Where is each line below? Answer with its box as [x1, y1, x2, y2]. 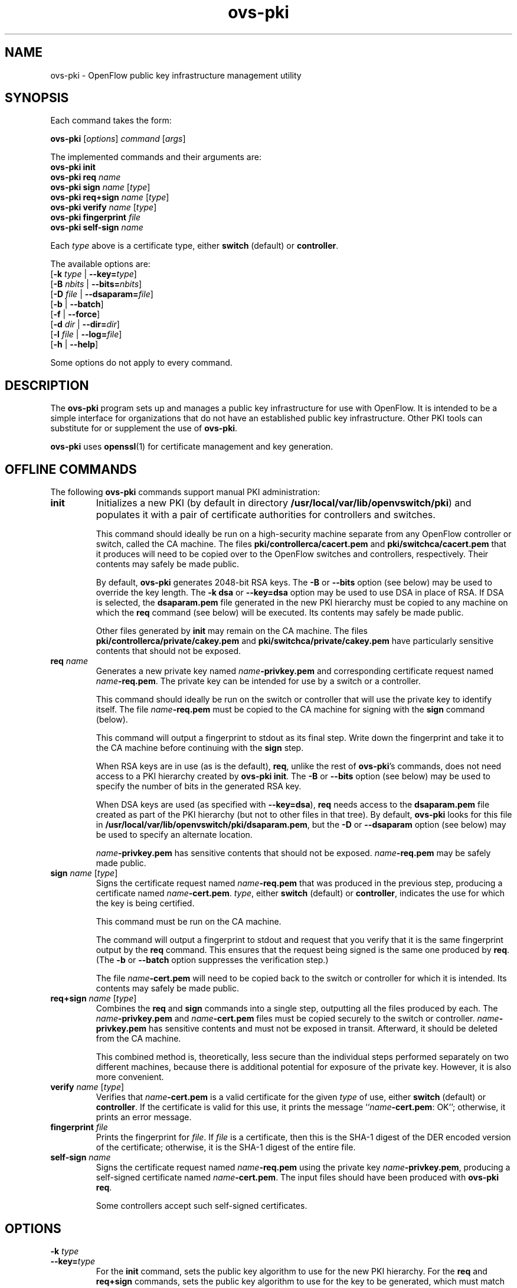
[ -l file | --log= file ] [50, 329, 122, 340]
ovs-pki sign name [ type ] [50, 182, 150, 193]
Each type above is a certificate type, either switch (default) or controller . [50, 240, 339, 251]
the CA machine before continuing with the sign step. [96, 743, 304, 753]
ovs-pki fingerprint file [50, 212, 140, 223]
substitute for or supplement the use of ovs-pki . [50, 423, 238, 434]
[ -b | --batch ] [50, 299, 104, 310]
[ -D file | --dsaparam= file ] [50, 289, 153, 300]
